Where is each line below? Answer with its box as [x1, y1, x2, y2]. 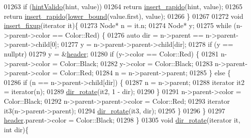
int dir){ [4, 124, 29, 134]
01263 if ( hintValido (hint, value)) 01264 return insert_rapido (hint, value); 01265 [4, 1, 243, 11]
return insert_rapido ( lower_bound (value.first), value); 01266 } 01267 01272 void [4, 11, 244, 21]
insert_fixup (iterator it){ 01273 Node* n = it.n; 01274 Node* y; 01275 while [4, 20, 232, 30]
